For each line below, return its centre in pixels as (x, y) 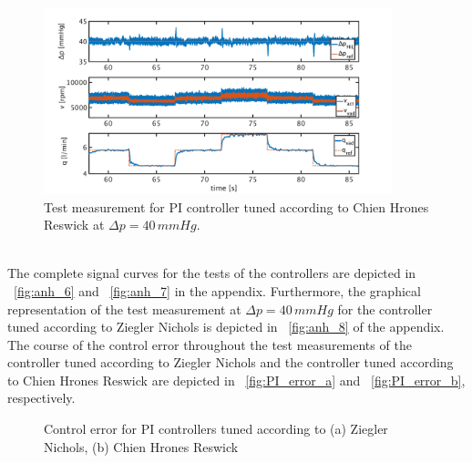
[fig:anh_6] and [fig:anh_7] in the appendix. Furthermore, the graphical (217, 290)
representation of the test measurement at (124, 309)
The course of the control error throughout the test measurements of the (210, 344)
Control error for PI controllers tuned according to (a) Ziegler (216, 429)
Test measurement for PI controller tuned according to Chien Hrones (236, 206)
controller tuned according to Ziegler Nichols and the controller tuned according (231, 362)
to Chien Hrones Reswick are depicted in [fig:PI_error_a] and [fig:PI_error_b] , (236, 380)
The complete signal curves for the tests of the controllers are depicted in (212, 273)
